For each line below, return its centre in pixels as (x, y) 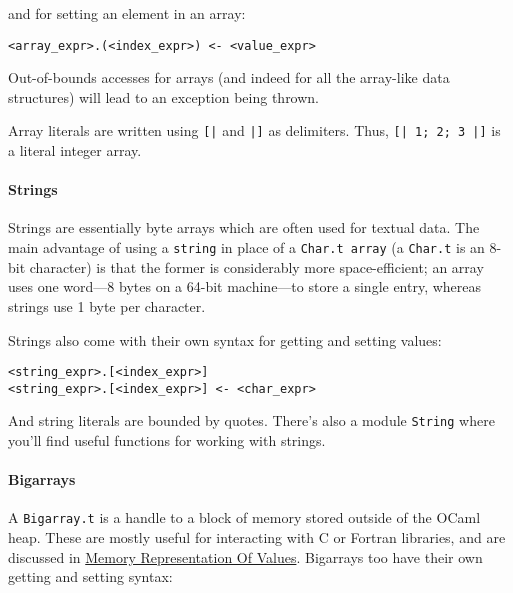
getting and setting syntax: (90, 576)
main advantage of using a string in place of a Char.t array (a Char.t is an (246, 247)
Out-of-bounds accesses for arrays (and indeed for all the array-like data (229, 77)
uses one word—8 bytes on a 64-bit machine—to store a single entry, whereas (245, 286)
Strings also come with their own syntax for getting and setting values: (225, 339)
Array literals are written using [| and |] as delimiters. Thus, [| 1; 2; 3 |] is (254, 130)
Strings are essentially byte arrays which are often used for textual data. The (244, 227)
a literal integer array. (75, 150)
